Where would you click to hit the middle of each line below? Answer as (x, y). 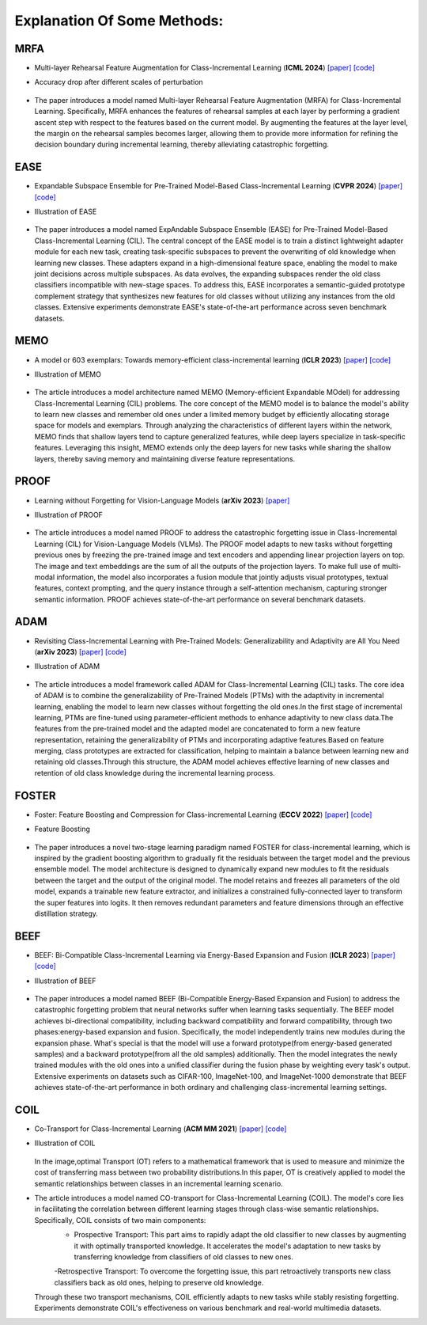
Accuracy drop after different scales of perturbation (119, 82)
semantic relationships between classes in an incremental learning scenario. (159, 1183)
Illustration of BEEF (65, 981)
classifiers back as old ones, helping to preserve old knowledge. (159, 1282)
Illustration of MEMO (68, 374)
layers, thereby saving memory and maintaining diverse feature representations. (165, 458)
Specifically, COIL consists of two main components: (120, 1220)
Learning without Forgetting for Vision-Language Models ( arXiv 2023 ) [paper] (162, 500)
